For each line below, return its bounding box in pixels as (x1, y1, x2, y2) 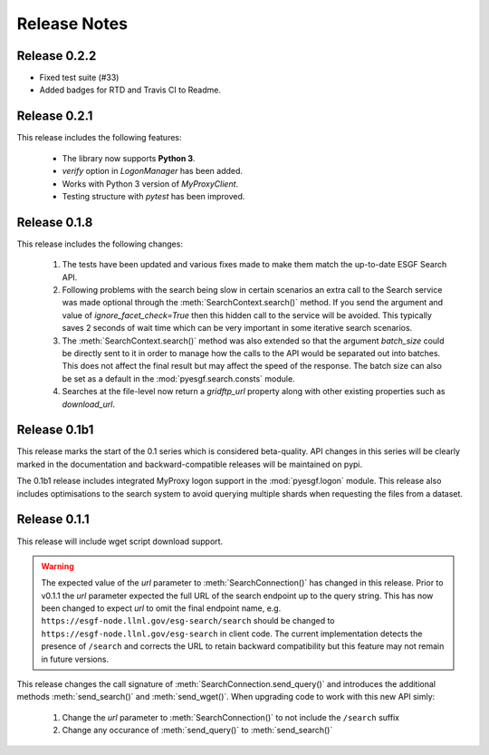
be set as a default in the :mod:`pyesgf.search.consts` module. (62, 373, 295, 384)
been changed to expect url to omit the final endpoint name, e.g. (41, 603, 282, 614)
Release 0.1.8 (16, 214, 93, 230)
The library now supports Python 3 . (62, 152, 196, 163)
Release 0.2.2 (16, 48, 97, 63)
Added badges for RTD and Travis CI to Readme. (39, 84, 222, 95)
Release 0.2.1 (16, 109, 93, 124)
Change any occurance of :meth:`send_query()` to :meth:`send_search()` (62, 725, 333, 736)
